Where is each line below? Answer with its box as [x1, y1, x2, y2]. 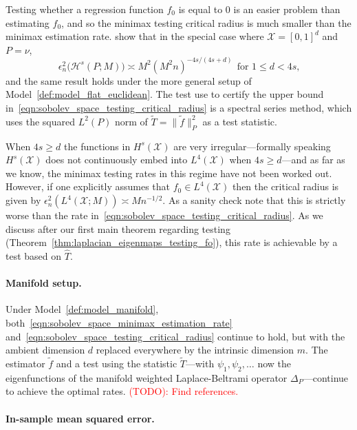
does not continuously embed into [45, 152, 188, 167]
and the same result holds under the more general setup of [6, 73, 252, 88]
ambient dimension [6, 342, 85, 357]
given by [6, 193, 41, 207]
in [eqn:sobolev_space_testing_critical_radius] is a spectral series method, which [6, 101, 352, 115]
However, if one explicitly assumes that [6, 179, 171, 194]
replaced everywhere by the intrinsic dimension [96, 342, 294, 357]
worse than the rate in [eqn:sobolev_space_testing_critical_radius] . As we [6, 208, 323, 223]
